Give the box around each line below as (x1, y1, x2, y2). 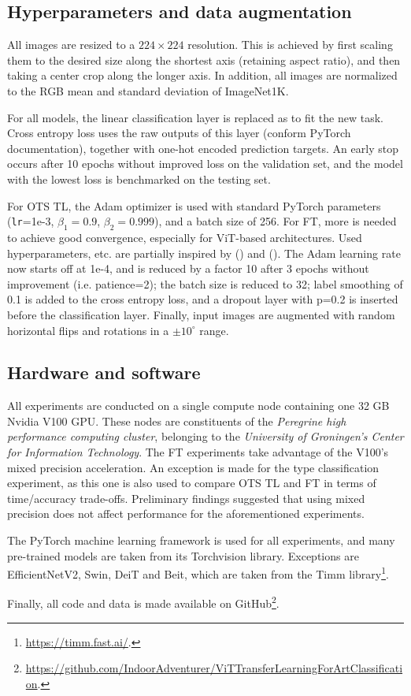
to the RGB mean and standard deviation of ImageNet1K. (7, 82, 289, 99)
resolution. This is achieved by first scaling (187, 36, 393, 53)
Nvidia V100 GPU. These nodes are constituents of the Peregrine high (7, 412, 346, 429)
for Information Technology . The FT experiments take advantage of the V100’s (7, 444, 389, 460)
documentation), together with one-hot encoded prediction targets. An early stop (7, 140, 398, 156)
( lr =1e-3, (7, 213, 54, 229)
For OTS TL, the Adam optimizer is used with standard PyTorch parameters (7, 197, 381, 214)
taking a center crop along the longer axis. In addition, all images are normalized (7, 67, 398, 84)
